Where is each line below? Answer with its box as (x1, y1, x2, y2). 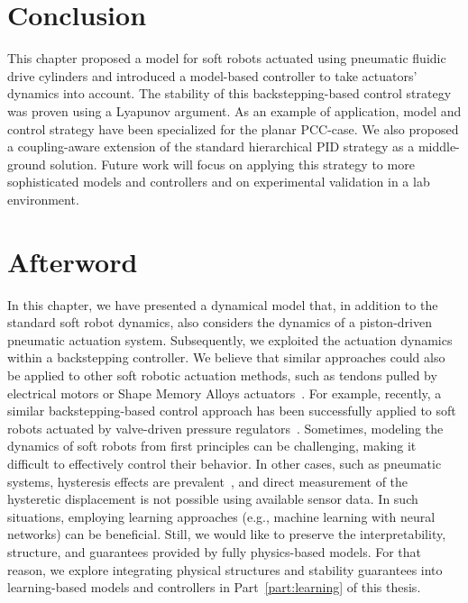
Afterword (7, 242, 138, 279)
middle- (418, 137, 460, 156)
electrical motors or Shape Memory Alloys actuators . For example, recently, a (7, 383, 442, 402)
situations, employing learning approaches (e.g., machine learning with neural (7, 507, 436, 525)
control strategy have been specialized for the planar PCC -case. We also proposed (7, 119, 459, 138)
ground (7, 154, 46, 173)
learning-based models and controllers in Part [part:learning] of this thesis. (7, 578, 421, 597)
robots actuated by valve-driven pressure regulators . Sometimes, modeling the (7, 418, 444, 437)
